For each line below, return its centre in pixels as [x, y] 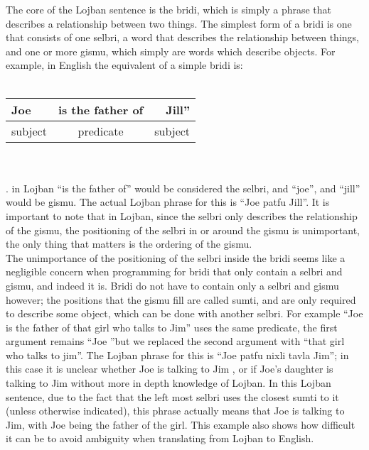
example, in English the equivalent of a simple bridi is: [124, 65]
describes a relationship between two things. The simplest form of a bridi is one [179, 23]
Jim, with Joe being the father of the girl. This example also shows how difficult [181, 424]
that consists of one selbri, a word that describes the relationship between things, [182, 37]
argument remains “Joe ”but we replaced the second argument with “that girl [175, 341]
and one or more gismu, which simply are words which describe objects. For [171, 51]
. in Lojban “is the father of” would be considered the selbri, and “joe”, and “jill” [183, 188]
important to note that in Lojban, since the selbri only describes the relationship [182, 215]
